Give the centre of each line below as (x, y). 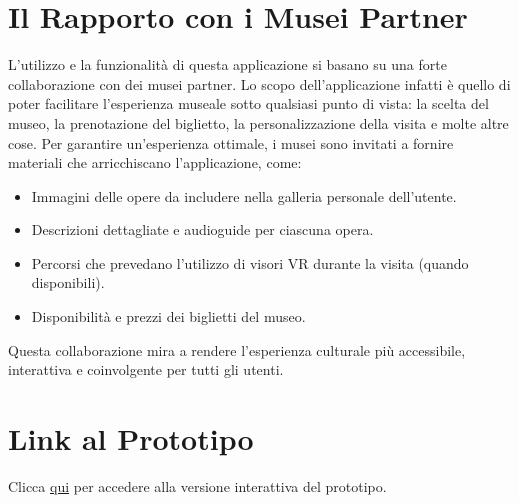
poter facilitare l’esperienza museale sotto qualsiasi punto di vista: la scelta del (248, 103)
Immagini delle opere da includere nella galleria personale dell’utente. (244, 195)
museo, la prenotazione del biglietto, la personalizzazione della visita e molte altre (258, 122)
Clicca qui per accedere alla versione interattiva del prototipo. (197, 485)
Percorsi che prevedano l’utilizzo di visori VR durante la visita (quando (250, 262)
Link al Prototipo (131, 438)
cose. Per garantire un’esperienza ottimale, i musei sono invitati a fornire (231, 142)
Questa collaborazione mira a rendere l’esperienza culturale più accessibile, (237, 349)
